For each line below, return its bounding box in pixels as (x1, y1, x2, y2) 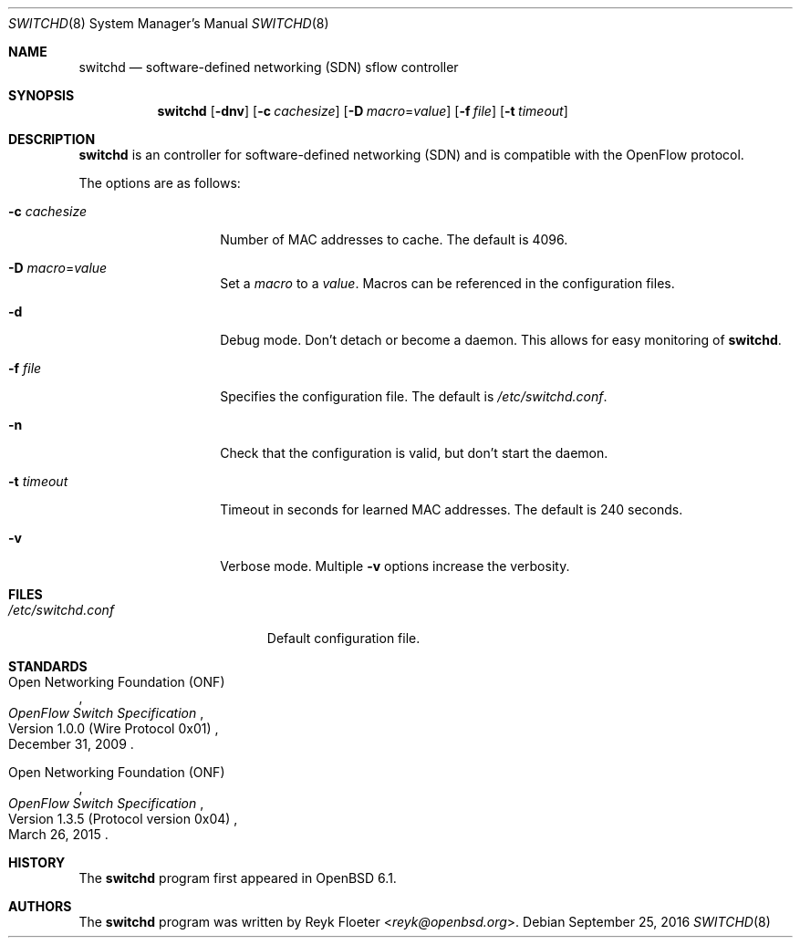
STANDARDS (8, 659, 88, 674)
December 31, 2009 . (8, 736, 134, 752)
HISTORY (8, 855, 66, 870)
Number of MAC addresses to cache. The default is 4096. (220, 232, 568, 247)
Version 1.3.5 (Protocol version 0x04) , (8, 811, 238, 826)
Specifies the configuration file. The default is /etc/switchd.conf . (220, 389, 608, 404)
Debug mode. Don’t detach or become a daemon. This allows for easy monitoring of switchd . (220, 332, 782, 348)
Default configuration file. (266, 630, 421, 646)
